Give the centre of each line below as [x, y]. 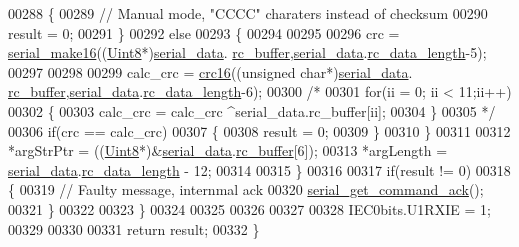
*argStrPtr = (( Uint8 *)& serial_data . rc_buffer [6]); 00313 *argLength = [228, 150]
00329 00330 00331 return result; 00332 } [134, 228]
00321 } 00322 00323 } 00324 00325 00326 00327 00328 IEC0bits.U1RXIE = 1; [249, 208]
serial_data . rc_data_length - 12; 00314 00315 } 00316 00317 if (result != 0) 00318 [259, 169]
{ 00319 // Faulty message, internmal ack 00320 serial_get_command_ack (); [246, 189]
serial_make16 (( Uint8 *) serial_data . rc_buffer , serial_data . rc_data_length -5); [247, 52]
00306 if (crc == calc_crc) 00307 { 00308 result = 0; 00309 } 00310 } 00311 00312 [259, 130]
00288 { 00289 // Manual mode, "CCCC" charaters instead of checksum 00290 [248, 13]
